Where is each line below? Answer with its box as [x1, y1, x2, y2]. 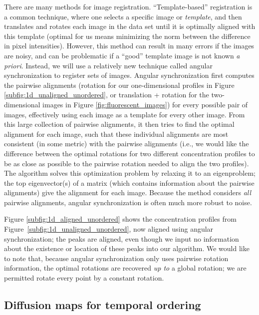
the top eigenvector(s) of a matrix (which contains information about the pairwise [4, 177, 255, 188]
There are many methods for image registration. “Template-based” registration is [4, 1, 253, 11]
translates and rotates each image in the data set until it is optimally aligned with [4, 21, 256, 31]
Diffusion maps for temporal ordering [4, 297, 201, 313]
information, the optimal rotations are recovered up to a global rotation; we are [4, 263, 247, 273]
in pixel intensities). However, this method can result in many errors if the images [4, 40, 255, 51]
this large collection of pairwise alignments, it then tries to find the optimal [4, 119, 235, 129]
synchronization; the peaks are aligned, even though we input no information [4, 233, 239, 244]
